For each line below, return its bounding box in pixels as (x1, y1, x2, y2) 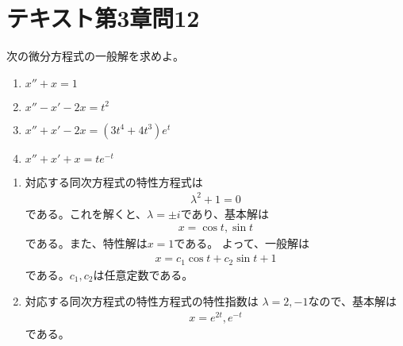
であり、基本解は (180, 205, 269, 221)
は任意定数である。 (93, 266, 194, 283)
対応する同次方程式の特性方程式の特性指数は (25, 293, 259, 309)
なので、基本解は (308, 293, 397, 309)
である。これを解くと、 (25, 205, 148, 221)
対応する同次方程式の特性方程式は (25, 173, 203, 190)
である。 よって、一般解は (174, 235, 310, 252)
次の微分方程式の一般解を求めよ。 (6, 48, 184, 64)
